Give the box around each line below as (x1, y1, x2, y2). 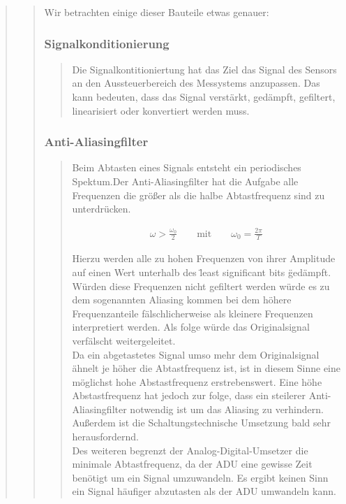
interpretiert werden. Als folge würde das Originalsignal (72, 319, 310, 334)
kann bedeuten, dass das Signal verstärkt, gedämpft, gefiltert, (72, 89, 336, 103)
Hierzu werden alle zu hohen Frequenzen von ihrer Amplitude (72, 251, 336, 266)
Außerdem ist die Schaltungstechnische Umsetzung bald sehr (72, 415, 331, 430)
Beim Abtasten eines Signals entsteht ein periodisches (72, 160, 301, 175)
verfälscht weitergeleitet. (72, 333, 176, 347)
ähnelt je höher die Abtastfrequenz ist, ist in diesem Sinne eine (72, 361, 340, 375)
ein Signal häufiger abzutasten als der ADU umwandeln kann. (72, 484, 336, 498)
